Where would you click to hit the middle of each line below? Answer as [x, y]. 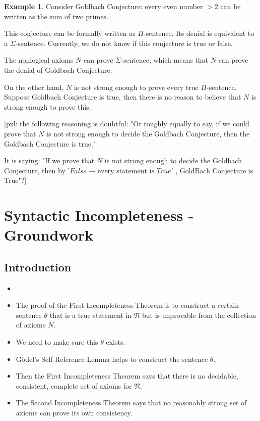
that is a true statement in [91, 315]
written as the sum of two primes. [56, 16]
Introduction [38, 267]
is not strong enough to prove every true [136, 87]
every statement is [126, 171]
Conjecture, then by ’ [37, 170]
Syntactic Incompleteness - [99, 215]
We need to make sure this [57, 342]
